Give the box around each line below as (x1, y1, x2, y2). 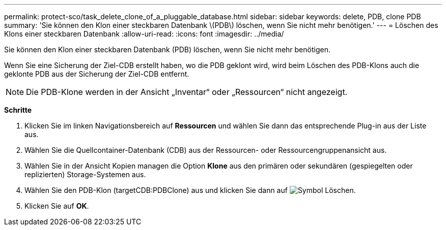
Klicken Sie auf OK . (24, 202, 89, 210)
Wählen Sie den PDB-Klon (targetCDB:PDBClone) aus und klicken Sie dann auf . (24, 186, 356, 194)
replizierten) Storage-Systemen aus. (24, 170, 146, 179)
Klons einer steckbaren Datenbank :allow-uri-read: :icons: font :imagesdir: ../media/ (4, 29, 284, 38)
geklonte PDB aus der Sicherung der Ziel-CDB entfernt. (4, 70, 189, 78)
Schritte (4, 106, 32, 114)
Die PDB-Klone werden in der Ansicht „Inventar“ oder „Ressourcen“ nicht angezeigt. (26, 87, 348, 97)
